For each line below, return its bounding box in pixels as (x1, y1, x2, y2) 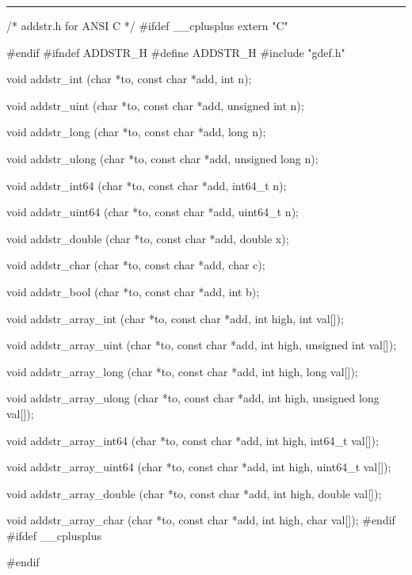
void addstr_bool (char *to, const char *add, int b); (6, 283, 260, 299)
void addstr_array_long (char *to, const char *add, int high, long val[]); (6, 363, 358, 379)
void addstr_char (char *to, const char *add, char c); (6, 257, 265, 273)
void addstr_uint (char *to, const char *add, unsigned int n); (6, 97, 304, 113)
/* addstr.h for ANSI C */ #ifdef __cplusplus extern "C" (6, 17, 288, 33)
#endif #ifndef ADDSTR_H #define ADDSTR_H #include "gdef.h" (6, 44, 345, 60)
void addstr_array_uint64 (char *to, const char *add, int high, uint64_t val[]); (6, 459, 391, 475)
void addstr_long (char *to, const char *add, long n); (6, 124, 266, 140)
